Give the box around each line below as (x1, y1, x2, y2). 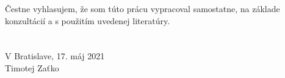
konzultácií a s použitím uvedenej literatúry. (5, 14, 170, 27)
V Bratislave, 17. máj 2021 (5, 50, 105, 62)
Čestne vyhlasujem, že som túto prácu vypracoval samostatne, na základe (5, 2, 280, 15)
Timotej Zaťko (5, 61, 59, 74)
